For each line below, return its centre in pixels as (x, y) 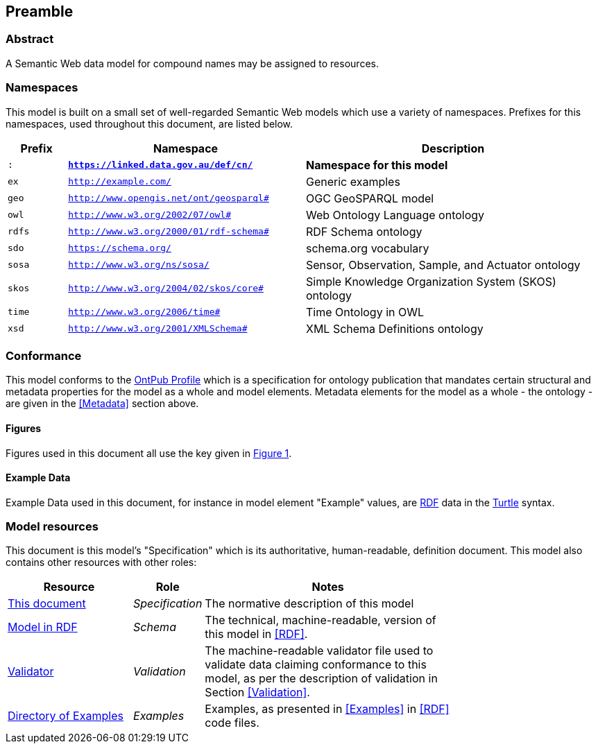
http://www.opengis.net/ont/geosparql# (169, 198)
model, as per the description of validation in (321, 679)
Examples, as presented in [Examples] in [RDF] (327, 709)
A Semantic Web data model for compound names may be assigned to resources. (192, 63)
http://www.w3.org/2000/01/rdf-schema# (169, 232)
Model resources (52, 527)
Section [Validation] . (257, 692)
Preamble (40, 11)
